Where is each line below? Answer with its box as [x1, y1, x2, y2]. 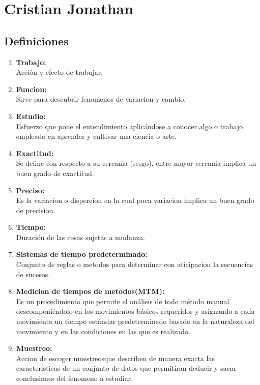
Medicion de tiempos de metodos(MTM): [16, 286, 165, 297]
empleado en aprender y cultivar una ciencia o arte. [16, 131, 177, 141]
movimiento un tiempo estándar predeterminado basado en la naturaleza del [16, 316, 254, 327]
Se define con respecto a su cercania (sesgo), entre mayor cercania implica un [16, 158, 256, 168]
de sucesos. [16, 269, 50, 279]
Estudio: [16, 110, 46, 121]
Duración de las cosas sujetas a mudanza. [16, 231, 145, 242]
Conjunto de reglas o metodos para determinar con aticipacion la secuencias [16, 259, 253, 270]
